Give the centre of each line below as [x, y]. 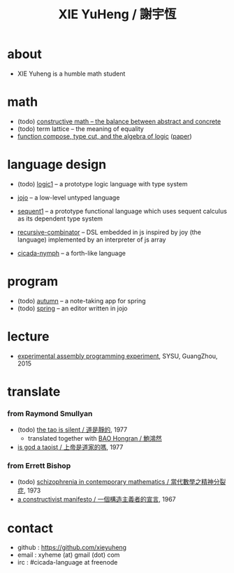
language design [57, 165]
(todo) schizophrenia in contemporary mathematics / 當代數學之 [109, 482]
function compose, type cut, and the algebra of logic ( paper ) [104, 136]
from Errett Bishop [39, 466]
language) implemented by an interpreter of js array [92, 240]
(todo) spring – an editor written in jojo [72, 308]
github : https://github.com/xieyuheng [72, 548]
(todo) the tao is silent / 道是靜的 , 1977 [72, 430]
